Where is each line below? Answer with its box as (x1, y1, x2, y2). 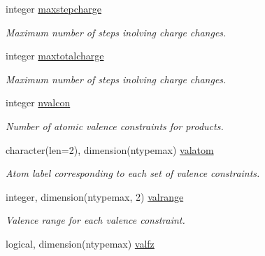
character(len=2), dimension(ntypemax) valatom (6, 142, 214, 157)
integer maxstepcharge (6, 1, 102, 15)
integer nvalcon (6, 95, 71, 110)
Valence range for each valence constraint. (6, 213, 185, 227)
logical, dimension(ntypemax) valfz (6, 236, 155, 250)
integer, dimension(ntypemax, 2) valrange (6, 189, 184, 204)
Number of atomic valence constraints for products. (6, 118, 224, 133)
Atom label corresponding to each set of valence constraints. (6, 166, 260, 180)
